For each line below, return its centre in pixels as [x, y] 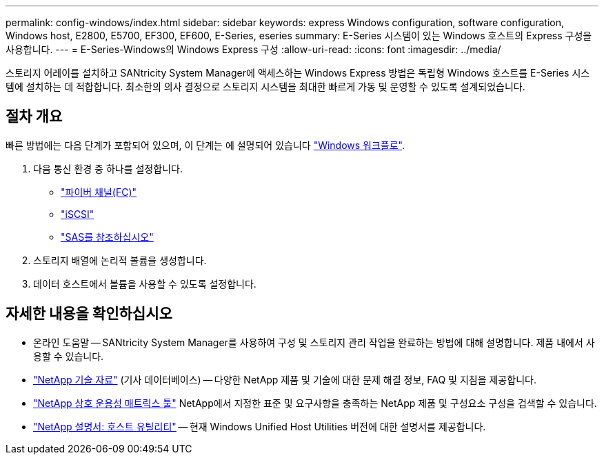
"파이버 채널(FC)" [99, 192]
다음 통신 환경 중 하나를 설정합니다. [108, 168]
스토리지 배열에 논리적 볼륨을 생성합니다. [120, 260]
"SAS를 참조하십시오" [107, 237]
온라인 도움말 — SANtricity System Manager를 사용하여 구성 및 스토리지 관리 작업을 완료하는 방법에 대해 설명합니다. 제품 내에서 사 [314, 342]
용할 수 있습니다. [69, 356]
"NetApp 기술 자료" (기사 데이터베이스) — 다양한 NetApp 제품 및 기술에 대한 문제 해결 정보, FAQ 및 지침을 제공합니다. [285, 379]
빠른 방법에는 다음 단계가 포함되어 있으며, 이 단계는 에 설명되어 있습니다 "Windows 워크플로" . [205, 145]
